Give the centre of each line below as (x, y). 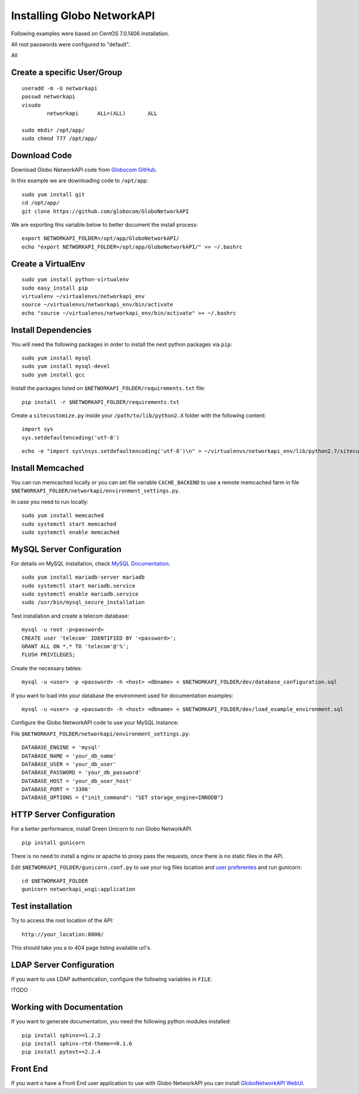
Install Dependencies (51, 330)
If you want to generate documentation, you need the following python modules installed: (121, 1022)
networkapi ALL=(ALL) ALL (102, 113)
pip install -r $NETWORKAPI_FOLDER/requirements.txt (101, 402)
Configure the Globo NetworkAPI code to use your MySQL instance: (95, 723)
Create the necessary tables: (47, 668)
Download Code (42, 155)
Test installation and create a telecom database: (70, 616)
